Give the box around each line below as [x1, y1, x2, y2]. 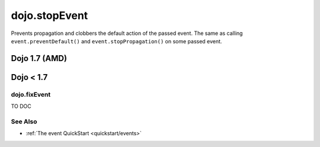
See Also [11, 117, 37, 126]
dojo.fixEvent [11, 90, 51, 98]
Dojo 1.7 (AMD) [11, 53, 68, 63]
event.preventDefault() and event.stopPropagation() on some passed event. [11, 37, 222, 44]
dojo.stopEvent [11, 9, 88, 22]
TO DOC [11, 103, 32, 110]
